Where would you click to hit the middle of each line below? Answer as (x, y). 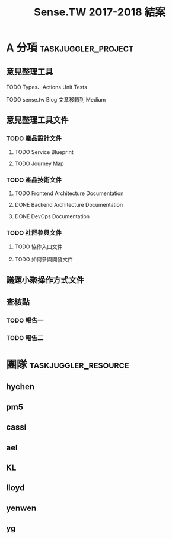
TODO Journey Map (39, 163)
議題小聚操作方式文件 (45, 280)
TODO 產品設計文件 (34, 138)
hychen (20, 387)
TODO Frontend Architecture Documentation (69, 193)
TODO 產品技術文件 (34, 180)
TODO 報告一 (25, 320)
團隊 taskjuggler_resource (68, 365)
